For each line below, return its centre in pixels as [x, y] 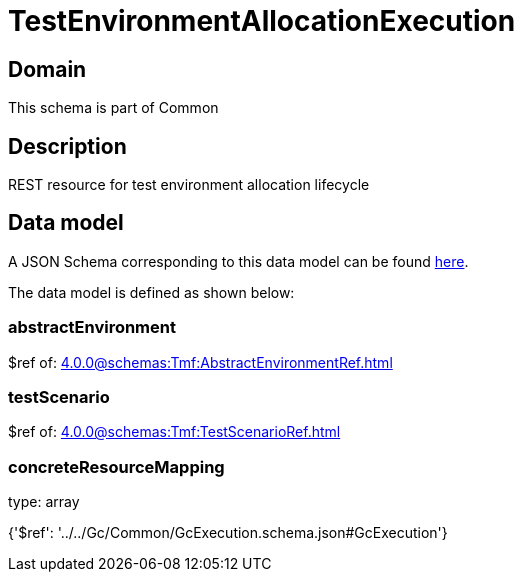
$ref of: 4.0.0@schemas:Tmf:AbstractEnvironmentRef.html [200, 362]
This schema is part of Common [113, 108]
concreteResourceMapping [116, 466]
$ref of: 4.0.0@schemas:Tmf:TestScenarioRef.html [174, 432]
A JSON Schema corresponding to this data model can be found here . [238, 261]
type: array [44, 502]
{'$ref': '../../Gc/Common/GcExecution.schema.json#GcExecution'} [228, 533]
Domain [47, 69]
